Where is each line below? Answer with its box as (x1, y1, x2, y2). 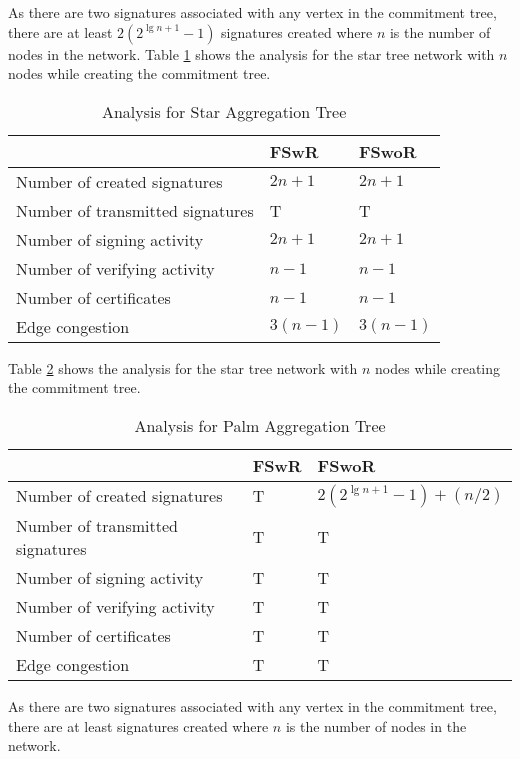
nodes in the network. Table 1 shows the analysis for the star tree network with (8, 43, 495, 64)
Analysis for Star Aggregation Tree (101, 99, 347, 123)
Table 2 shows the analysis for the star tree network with (8, 357, 358, 378)
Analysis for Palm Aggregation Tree (134, 413, 386, 437)
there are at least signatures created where (8, 715, 269, 736)
